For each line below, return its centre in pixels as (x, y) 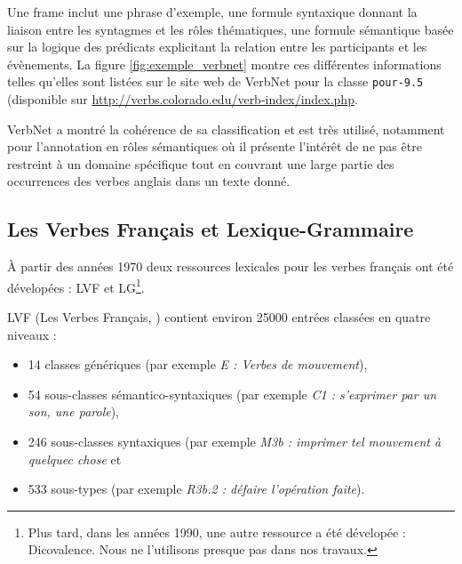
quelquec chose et (75, 459)
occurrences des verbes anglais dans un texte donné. (149, 181)
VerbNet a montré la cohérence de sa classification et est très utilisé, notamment (226, 129)
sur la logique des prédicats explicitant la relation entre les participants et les (217, 47)
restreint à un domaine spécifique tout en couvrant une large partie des (201, 163)
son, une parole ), (74, 411)
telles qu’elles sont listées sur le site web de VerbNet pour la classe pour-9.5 (215, 81)
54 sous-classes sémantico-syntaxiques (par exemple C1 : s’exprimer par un (232, 394)
